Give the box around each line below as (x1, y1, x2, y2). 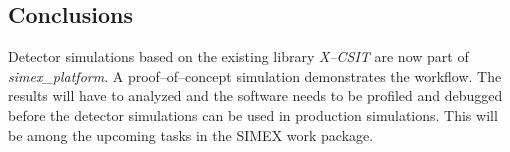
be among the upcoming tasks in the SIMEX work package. (8, 124, 374, 145)
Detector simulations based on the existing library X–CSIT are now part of (8, 46, 469, 67)
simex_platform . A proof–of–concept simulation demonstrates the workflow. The (8, 65, 502, 86)
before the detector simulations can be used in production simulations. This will (8, 104, 498, 125)
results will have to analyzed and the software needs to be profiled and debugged (8, 85, 503, 106)
